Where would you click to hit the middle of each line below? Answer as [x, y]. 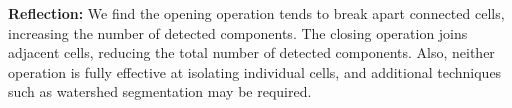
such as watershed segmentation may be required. [160, 91]
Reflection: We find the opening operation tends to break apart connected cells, [256, 13]
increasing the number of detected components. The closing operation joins [238, 32]
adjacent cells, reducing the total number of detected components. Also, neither [251, 52]
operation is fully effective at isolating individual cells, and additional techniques [255, 71]
